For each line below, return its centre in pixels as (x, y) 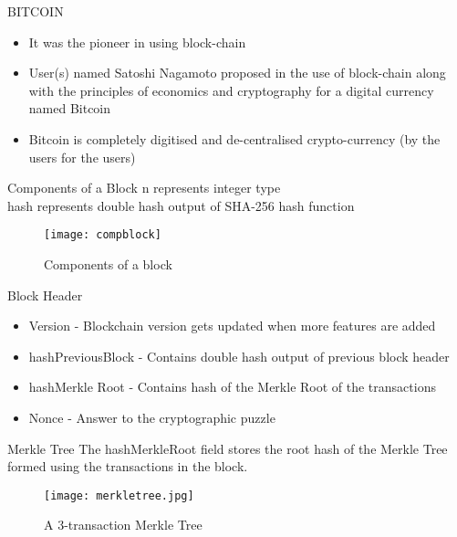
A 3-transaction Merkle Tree (123, 525)
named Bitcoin (70, 108)
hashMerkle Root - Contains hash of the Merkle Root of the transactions (232, 387)
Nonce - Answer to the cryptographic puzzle (152, 417)
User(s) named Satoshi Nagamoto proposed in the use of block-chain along (237, 73)
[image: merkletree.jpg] (119, 495)
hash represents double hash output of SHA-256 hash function (181, 205)
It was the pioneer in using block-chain (137, 42)
